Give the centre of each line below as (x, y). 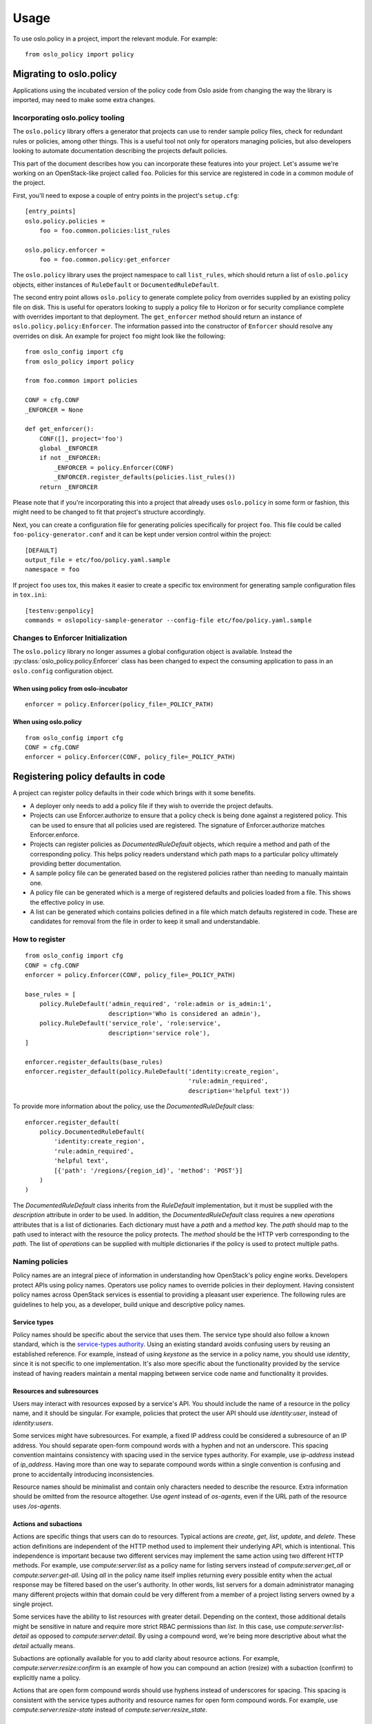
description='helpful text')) (239, 1091)
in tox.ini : (30, 595)
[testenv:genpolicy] (60, 611)
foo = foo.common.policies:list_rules (105, 230)
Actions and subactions (48, 1523)
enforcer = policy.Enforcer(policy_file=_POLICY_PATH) (120, 704)
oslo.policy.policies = (65, 221)
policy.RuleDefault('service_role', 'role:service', (130, 1023)
